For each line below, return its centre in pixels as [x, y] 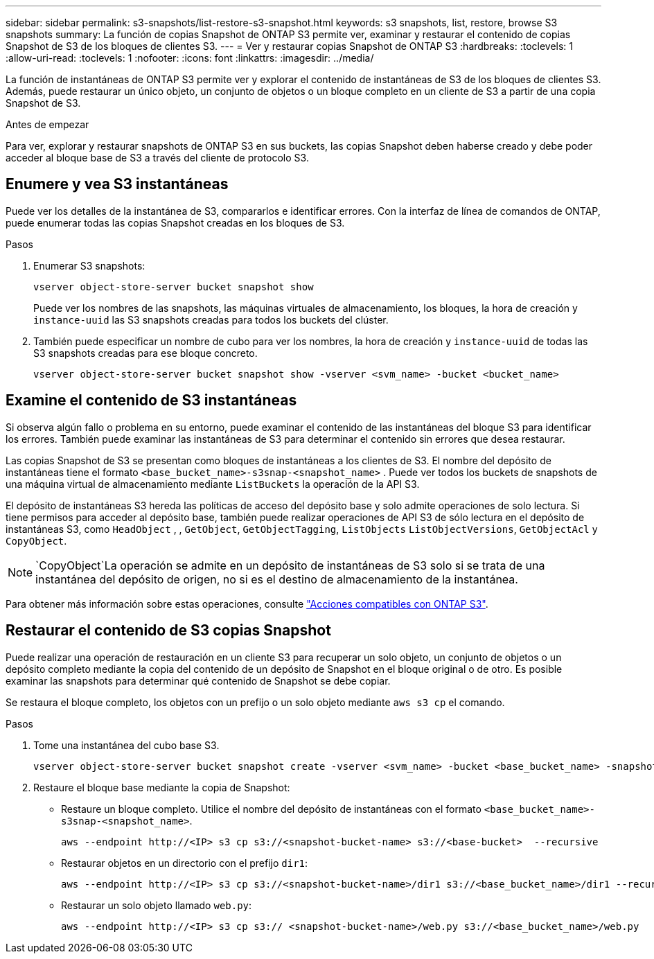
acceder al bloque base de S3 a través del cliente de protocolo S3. [157, 158]
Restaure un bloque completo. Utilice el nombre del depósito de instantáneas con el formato [271, 809]
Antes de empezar [47, 124]
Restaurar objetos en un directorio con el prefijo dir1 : [185, 863]
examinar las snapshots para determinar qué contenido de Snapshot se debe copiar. [198, 680]
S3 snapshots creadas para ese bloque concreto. [145, 353]
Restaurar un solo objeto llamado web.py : [157, 905]
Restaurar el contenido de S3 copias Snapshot [168, 631]
